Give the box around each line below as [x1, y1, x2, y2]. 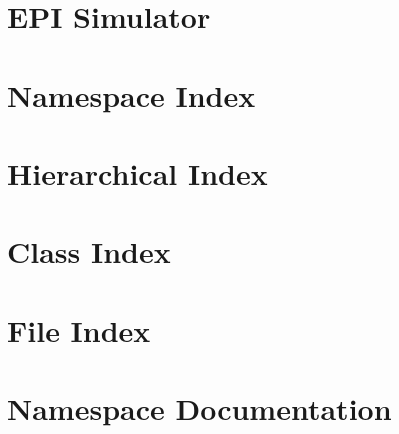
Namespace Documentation [7, 388, 392, 429]
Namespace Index [7, 74, 256, 115]
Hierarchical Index [7, 152, 268, 193]
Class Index [7, 231, 171, 272]
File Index [7, 309, 151, 350]
